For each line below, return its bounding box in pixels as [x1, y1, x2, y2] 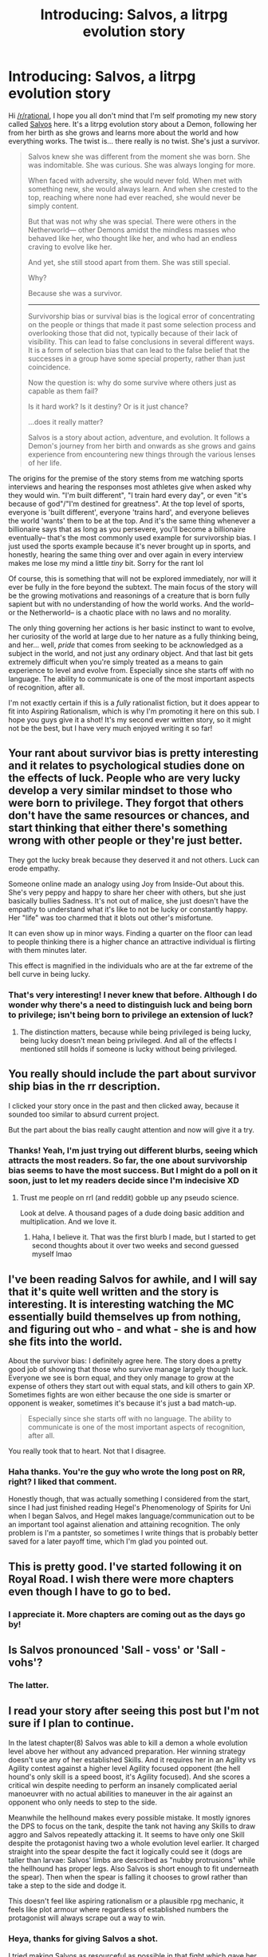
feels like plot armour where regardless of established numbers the [8, 1904, 229, 1914]
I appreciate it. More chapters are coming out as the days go [8, 1608, 246, 1619]
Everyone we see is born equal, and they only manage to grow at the [8, 1373, 234, 1382]
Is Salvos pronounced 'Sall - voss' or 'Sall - [8, 1643, 227, 1657]
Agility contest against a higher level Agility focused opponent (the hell [8, 1763, 241, 1773]
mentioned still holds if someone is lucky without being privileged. [19, 1044, 238, 1054]
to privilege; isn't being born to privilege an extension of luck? [8, 1009, 254, 1020]
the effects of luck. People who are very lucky [8, 772, 241, 785]
